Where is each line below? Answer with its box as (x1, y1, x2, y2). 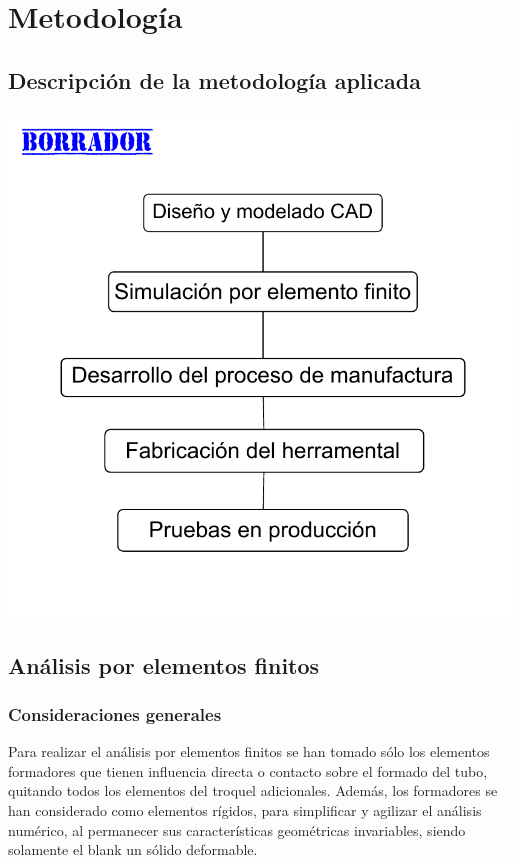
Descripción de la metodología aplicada (8, 64, 421, 95)
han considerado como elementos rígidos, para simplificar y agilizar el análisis (8, 799, 482, 820)
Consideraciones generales (8, 701, 222, 726)
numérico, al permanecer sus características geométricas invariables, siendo (8, 819, 466, 840)
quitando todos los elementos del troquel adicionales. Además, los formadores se (8, 780, 498, 801)
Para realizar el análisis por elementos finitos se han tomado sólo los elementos (8, 741, 490, 762)
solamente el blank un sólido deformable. (8, 839, 258, 860)
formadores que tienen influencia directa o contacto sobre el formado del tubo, (8, 760, 488, 781)
